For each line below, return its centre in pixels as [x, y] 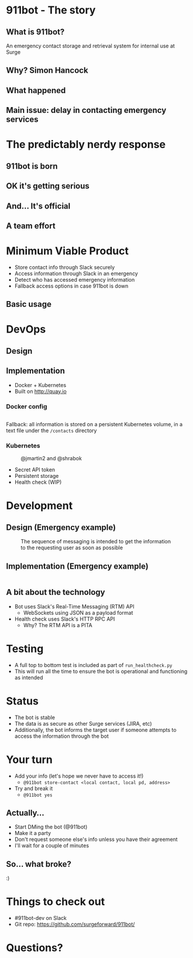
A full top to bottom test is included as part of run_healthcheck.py [93, 665]
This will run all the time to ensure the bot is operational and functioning [101, 671]
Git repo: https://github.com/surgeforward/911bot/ [75, 924]
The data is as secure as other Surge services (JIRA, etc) [83, 723]
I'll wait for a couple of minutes [52, 846]
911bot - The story [51, 10]
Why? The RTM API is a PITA [58, 625]
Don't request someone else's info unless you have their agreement [96, 839]
